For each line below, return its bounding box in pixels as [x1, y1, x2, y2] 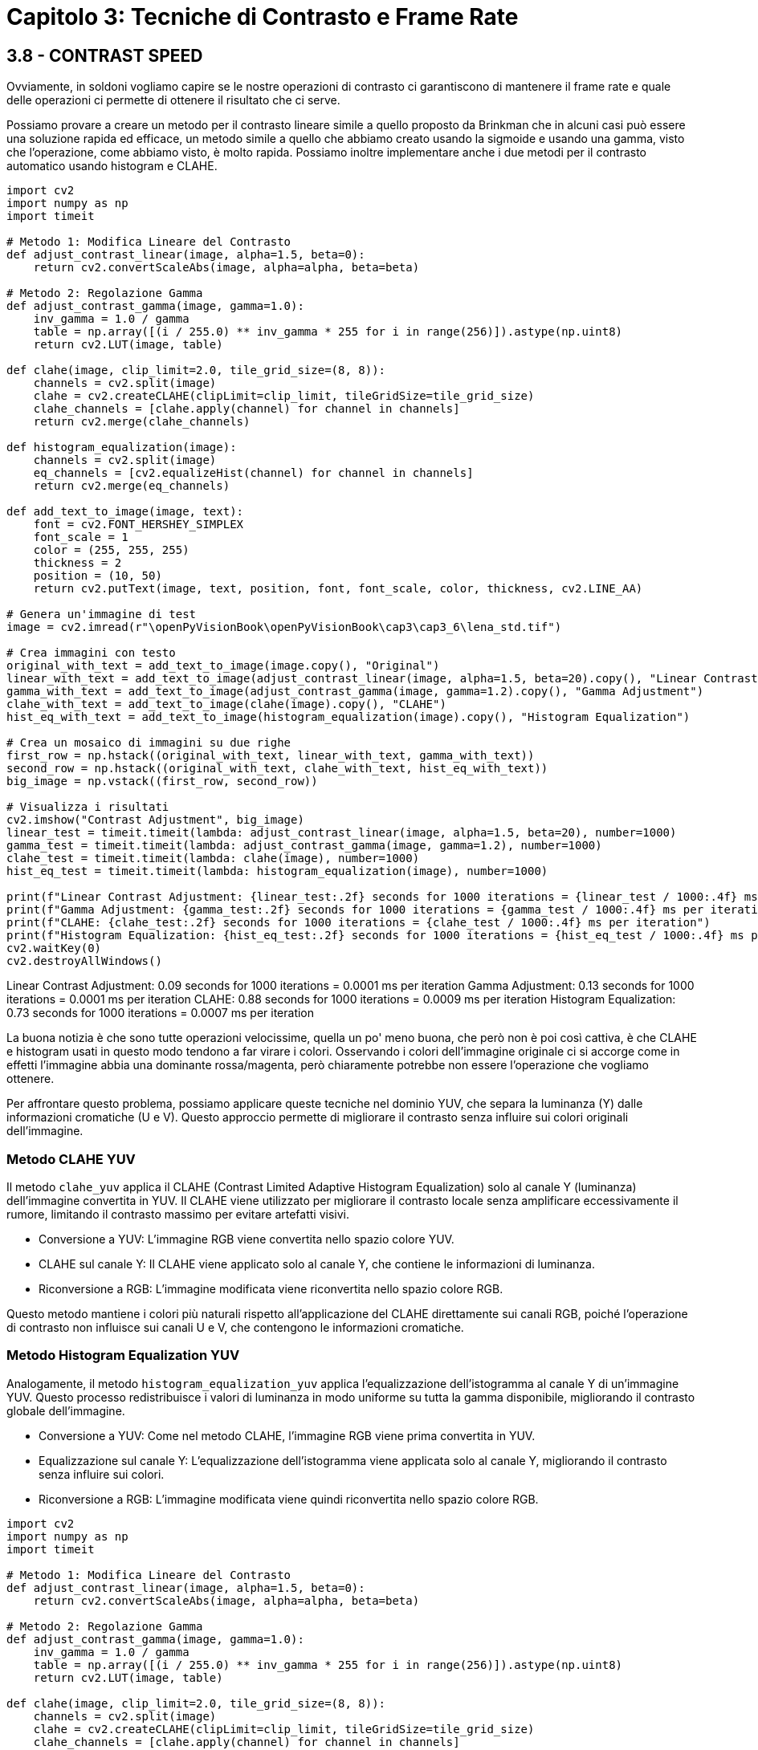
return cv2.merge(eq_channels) [33, 479, 230, 493]
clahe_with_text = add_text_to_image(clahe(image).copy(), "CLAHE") [6, 698, 446, 711]
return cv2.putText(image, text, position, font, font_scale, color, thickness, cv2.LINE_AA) [33, 582, 643, 596]
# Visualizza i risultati [6, 800, 169, 814]
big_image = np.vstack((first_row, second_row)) [6, 775, 318, 788]
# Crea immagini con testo [6, 646, 176, 660]
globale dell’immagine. [6, 1403, 125, 1418]
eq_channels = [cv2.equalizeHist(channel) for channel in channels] [33, 466, 474, 480]
